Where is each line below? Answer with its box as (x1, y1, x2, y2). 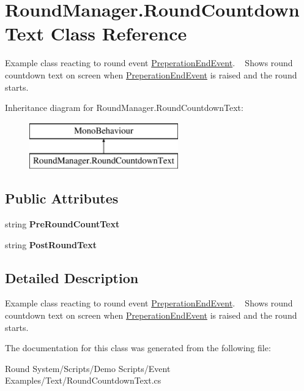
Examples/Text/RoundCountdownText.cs (5, 374, 161, 387)
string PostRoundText (5, 238, 97, 251)
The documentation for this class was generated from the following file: (5, 341, 271, 354)
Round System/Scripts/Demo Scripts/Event (5, 362, 171, 374)
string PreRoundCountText (5, 218, 120, 230)
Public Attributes (5, 189, 119, 208)
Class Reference (50, 21, 187, 46)
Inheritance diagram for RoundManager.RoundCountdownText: (5, 101, 243, 114)
